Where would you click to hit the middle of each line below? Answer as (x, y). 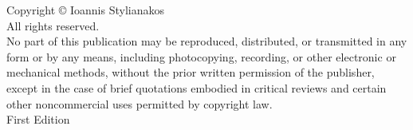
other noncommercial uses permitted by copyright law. (140, 103)
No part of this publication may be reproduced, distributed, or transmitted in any (207, 41)
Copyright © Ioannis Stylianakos (86, 10)
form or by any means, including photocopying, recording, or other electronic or (201, 56)
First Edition (38, 119)
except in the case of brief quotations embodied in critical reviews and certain (197, 87)
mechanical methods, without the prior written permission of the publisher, (191, 72)
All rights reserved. (53, 25)
